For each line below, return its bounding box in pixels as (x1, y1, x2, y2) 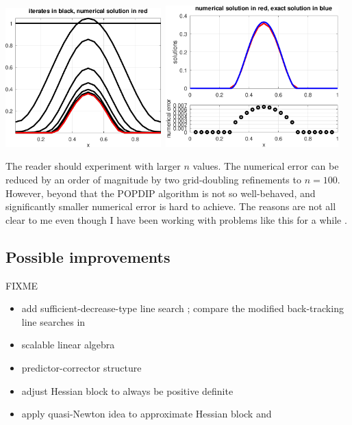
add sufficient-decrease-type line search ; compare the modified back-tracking (21, 301, 344, 315)
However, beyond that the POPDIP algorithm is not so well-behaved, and (5, 185, 316, 200)
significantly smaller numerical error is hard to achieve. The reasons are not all (5, 199, 336, 214)
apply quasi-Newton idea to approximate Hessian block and (21, 407, 272, 421)
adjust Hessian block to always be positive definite (21, 383, 234, 398)
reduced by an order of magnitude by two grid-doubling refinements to (5, 172, 301, 186)
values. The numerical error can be (192, 159, 339, 173)
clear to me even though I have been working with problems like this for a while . (5, 212, 347, 227)
